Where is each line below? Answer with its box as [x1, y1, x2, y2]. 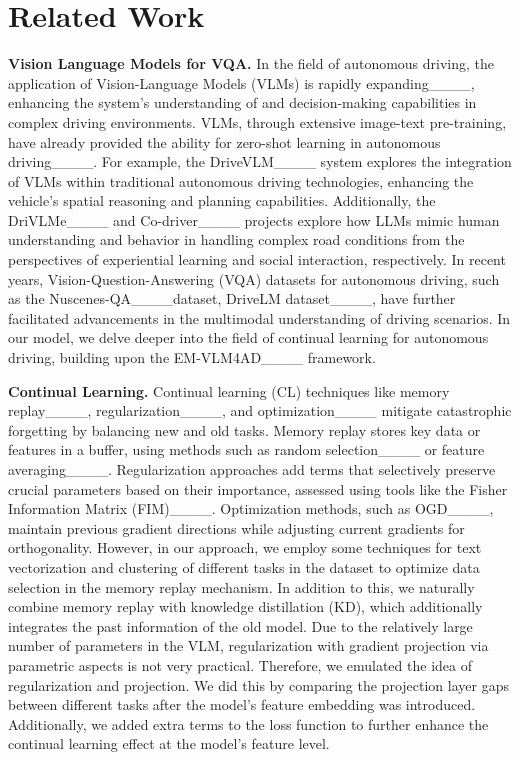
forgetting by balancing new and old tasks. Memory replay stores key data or [8, 419, 481, 440]
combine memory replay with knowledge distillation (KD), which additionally [8, 596, 483, 617]
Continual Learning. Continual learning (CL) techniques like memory [8, 380, 450, 401]
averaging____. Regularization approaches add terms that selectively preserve [8, 459, 496, 479]
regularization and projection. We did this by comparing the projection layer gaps [8, 674, 509, 695]
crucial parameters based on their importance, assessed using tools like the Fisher [8, 478, 508, 499]
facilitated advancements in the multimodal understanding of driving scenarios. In [8, 307, 511, 328]
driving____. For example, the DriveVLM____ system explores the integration [8, 151, 512, 172]
